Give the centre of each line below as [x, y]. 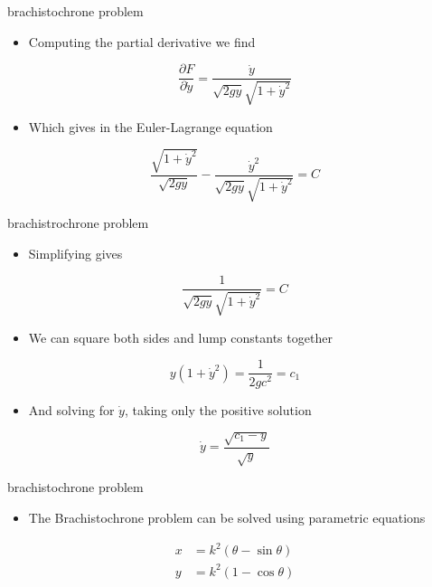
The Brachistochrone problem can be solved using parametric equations [227, 518]
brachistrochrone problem [78, 223]
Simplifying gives [75, 253]
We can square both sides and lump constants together [180, 337]
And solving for [71, 409]
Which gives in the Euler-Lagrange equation [150, 126]
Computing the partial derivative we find [142, 41]
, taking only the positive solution [218, 409]
